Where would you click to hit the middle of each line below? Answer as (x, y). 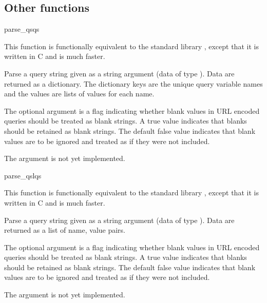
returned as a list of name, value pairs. (65, 230)
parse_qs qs (22, 29)
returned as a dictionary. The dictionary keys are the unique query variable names (133, 83)
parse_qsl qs (23, 175)
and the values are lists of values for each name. (79, 94)
